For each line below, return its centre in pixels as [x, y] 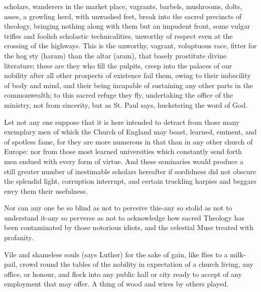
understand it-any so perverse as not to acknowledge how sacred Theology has [124, 217]
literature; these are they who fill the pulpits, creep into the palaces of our [118, 65]
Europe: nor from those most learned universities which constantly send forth [123, 151]
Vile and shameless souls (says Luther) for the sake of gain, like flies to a [116, 254]
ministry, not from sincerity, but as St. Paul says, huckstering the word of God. [126, 104]
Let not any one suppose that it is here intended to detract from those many [122, 122]
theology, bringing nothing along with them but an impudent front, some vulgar [127, 26]
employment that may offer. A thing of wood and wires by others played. [116, 284]
